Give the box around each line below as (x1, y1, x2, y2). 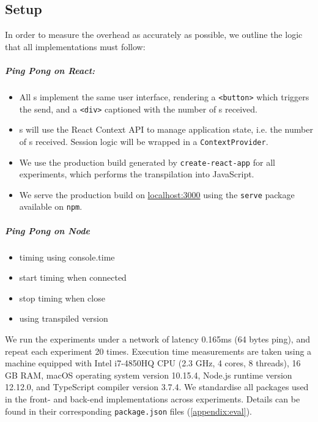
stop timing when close (19, 291, 105, 304)
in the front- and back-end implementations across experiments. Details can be (5, 392, 300, 405)
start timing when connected (19, 271, 127, 284)
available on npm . (19, 200, 83, 213)
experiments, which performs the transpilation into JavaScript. (19, 168, 254, 180)
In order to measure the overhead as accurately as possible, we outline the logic (5, 28, 303, 41)
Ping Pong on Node (5, 224, 90, 237)
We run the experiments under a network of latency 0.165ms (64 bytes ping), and (5, 333, 310, 346)
